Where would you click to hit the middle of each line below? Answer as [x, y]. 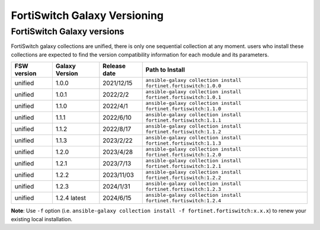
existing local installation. [42, 219]
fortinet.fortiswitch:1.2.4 [183, 201]
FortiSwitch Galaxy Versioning [87, 15]
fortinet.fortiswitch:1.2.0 [183, 155]
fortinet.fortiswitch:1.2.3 [183, 189]
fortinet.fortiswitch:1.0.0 [183, 86]
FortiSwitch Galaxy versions [68, 31]
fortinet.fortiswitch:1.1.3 [183, 143]
